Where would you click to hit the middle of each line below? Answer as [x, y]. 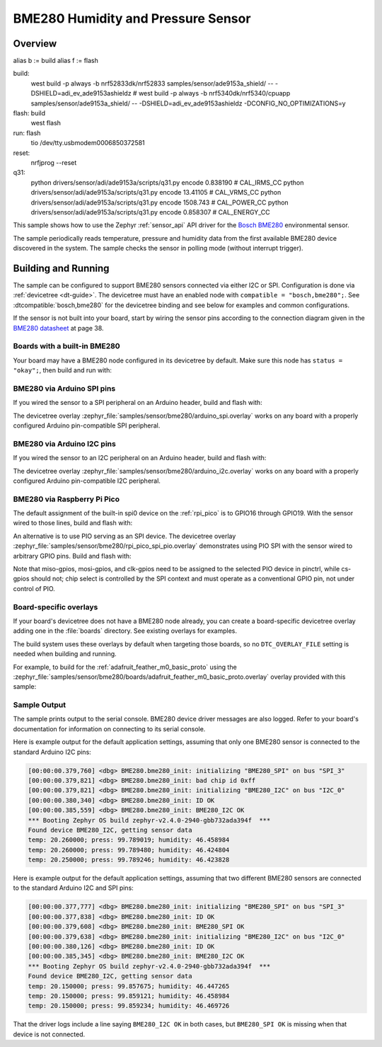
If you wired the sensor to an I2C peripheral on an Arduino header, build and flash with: [140, 458]
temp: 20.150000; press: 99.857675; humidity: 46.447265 [129, 986]
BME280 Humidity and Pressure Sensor [132, 18]
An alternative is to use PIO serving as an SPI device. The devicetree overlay [125, 536]
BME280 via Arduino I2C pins [64, 444]
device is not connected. [49, 1034]
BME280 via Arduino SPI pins [64, 388]
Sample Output [40, 705]
